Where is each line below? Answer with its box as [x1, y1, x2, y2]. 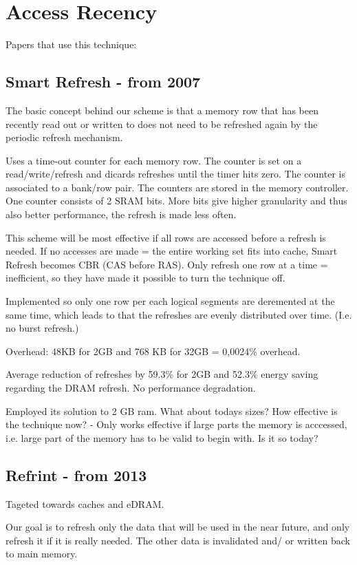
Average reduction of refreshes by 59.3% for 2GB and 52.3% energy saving [6, 367, 318, 381]
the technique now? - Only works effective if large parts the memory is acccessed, [6, 417, 347, 431]
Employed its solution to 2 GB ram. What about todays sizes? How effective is [6, 403, 338, 418]
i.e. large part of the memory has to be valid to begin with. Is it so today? [6, 430, 318, 445]
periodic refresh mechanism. [6, 130, 123, 145]
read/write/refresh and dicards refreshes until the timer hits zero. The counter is [6, 167, 345, 181]
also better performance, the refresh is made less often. [6, 207, 237, 222]
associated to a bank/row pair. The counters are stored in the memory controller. [6, 180, 349, 194]
